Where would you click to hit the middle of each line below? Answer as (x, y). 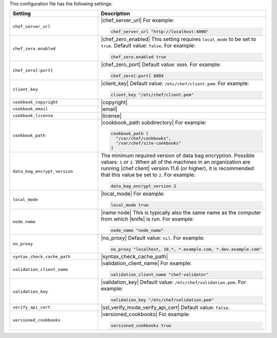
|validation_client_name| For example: (146, 263)
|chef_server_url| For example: (137, 21)
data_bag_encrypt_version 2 (143, 186)
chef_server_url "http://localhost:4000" (160, 32)
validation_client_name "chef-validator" (160, 275)
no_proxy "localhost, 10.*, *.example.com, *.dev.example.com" (186, 249)
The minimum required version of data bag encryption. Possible (178, 155)
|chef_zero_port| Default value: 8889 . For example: (161, 64)
